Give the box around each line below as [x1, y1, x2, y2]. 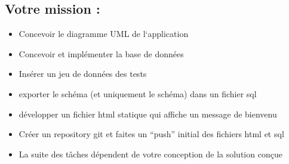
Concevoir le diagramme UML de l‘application [19, 27, 189, 40]
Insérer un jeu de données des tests [19, 67, 147, 80]
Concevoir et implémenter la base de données [19, 47, 184, 60]
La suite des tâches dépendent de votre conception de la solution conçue [19, 147, 282, 160]
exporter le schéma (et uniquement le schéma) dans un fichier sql [19, 87, 257, 100]
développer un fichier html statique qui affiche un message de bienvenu [19, 107, 277, 120]
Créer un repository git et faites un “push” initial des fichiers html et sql [19, 128, 284, 140]
